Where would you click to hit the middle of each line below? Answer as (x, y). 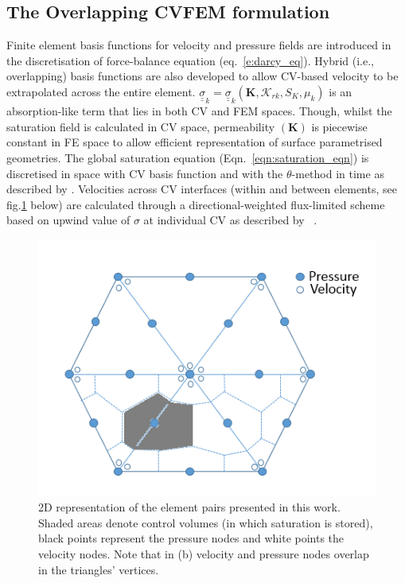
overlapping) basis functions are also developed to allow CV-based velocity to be (202, 76)
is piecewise (339, 126)
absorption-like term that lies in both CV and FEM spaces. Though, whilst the (199, 111)
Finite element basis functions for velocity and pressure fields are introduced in (199, 45)
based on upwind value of (68, 220)
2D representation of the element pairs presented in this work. (189, 507)
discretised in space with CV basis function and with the (145, 173)
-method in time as (338, 173)
